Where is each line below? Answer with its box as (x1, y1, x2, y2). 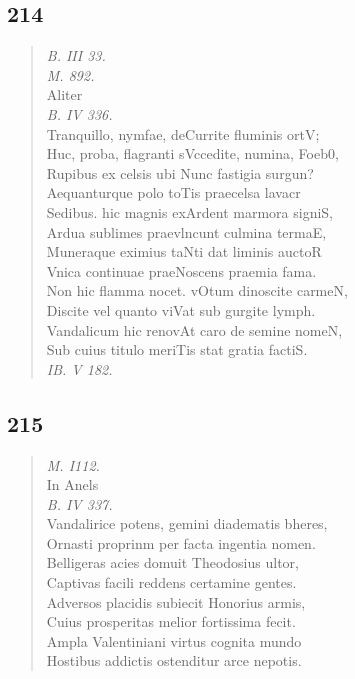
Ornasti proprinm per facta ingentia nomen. (46, 532, 316, 553)
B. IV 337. (46, 493, 113, 514)
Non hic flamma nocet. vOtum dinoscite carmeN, (46, 280, 348, 301)
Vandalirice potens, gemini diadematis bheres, (46, 513, 328, 534)
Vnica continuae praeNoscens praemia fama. (46, 260, 317, 281)
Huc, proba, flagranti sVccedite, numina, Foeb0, (46, 143, 339, 164)
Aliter (46, 84, 83, 105)
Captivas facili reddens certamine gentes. (46, 572, 297, 593)
